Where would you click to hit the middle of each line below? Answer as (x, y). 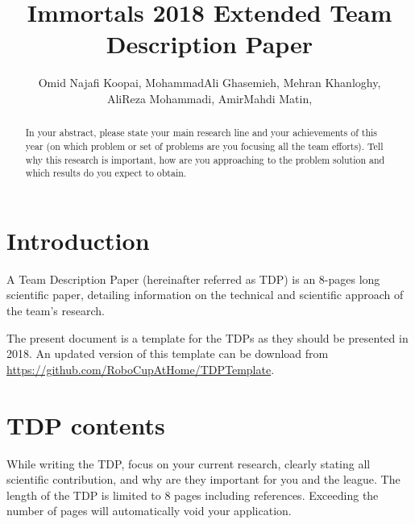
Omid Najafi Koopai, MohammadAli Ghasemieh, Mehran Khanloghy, (210, 83)
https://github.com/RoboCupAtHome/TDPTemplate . (141, 369)
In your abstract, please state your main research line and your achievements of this (201, 133)
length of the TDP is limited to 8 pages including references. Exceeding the (193, 495)
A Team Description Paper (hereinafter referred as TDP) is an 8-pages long (193, 279)
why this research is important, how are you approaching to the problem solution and (205, 159)
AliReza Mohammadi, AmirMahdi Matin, (210, 98)
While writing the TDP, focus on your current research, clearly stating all (189, 463)
